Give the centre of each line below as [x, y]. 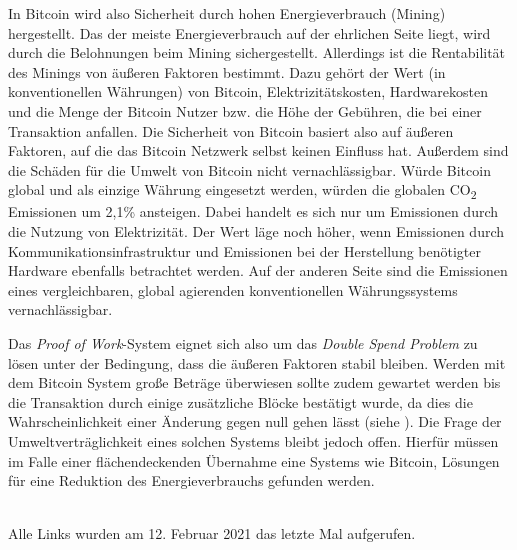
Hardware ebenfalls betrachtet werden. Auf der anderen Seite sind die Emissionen [258, 270]
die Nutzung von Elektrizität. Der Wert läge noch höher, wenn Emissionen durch [256, 231]
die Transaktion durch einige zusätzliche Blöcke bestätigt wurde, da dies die [240, 401]
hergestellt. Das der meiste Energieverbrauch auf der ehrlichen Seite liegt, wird [249, 32]
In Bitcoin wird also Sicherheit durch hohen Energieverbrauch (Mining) [227, 13]
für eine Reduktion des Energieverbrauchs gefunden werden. [191, 480]
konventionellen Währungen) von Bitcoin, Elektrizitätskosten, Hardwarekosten [248, 91]
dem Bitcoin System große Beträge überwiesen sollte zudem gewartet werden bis [254, 382]
